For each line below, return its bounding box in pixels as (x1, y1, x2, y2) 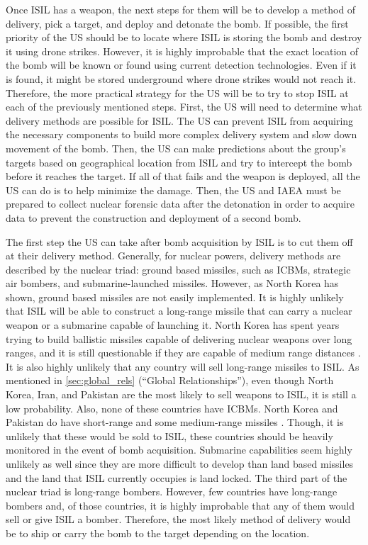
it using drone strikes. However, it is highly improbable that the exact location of (6, 43, 359, 58)
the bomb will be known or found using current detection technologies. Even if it (6, 57, 357, 72)
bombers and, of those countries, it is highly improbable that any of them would (6, 498, 355, 512)
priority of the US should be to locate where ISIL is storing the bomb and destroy (6, 30, 362, 45)
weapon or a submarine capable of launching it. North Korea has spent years (6, 318, 340, 332)
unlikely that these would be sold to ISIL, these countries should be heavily (6, 428, 333, 443)
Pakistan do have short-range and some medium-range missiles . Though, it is (6, 415, 344, 429)
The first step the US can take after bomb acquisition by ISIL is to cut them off (6, 234, 353, 249)
